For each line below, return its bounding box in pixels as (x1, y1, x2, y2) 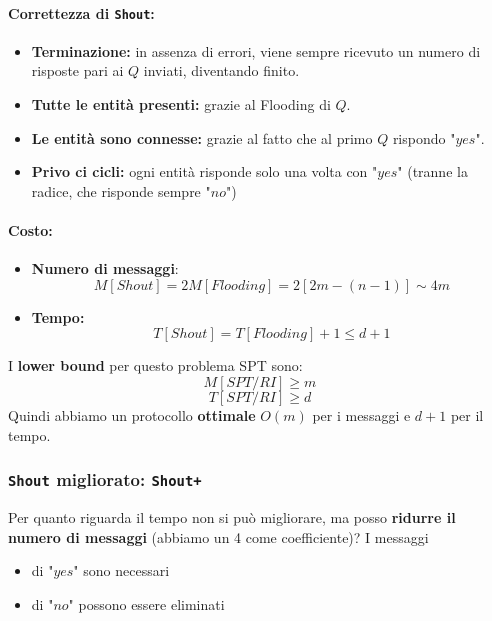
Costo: (8, 220, 53, 241)
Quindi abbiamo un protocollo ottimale (8, 405, 256, 425)
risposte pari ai (31, 60, 124, 81)
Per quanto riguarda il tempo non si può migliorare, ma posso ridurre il (8, 506, 456, 527)
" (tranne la (397, 161, 468, 182)
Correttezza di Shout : (8, 2, 155, 23)
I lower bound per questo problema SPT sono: (8, 355, 303, 376)
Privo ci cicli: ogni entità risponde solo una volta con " (31, 161, 378, 182)
